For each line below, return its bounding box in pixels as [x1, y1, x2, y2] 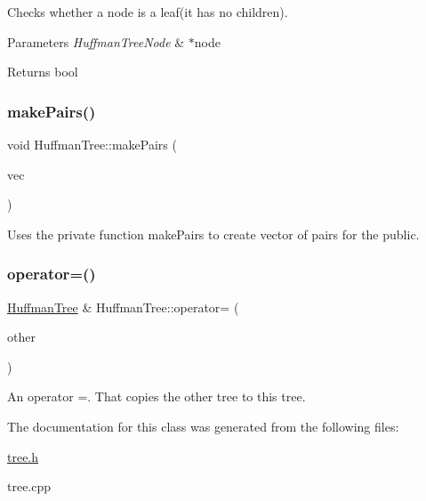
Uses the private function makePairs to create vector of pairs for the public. [7, 224, 420, 243]
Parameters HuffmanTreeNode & [7, 32, 185, 51]
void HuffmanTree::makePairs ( [7, 135, 177, 153]
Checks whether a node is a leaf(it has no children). [7, 3, 288, 20]
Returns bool [7, 62, 78, 81]
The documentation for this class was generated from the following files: [7, 416, 399, 435]
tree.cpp [7, 477, 52, 496]
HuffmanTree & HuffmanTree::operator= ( [7, 297, 239, 316]
